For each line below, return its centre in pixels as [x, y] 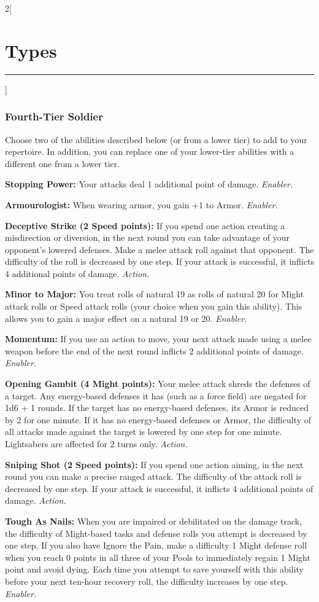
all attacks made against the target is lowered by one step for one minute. [144, 432]
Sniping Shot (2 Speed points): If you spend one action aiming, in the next [154, 464]
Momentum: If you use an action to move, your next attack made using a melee [158, 339]
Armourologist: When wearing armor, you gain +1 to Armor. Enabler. [141, 204]
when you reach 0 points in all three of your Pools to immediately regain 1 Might [158, 557]
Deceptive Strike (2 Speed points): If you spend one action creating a [145, 225]
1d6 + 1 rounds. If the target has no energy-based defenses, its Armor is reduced [157, 408]
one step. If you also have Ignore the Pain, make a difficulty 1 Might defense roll [156, 545]
